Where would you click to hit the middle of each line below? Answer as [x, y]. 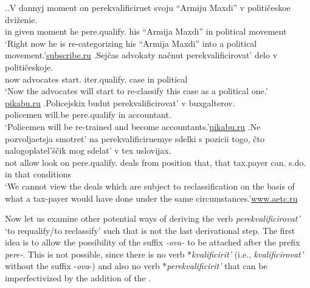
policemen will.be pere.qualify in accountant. [88, 115]
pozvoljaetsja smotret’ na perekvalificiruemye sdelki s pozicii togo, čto [135, 138]
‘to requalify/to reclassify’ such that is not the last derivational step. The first [150, 230]
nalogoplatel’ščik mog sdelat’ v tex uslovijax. [88, 150]
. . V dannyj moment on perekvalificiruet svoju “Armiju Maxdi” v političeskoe [148, 7]
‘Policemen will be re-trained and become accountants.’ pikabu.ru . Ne [133, 126]
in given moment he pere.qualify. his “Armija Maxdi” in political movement [146, 31]
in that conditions [38, 174]
